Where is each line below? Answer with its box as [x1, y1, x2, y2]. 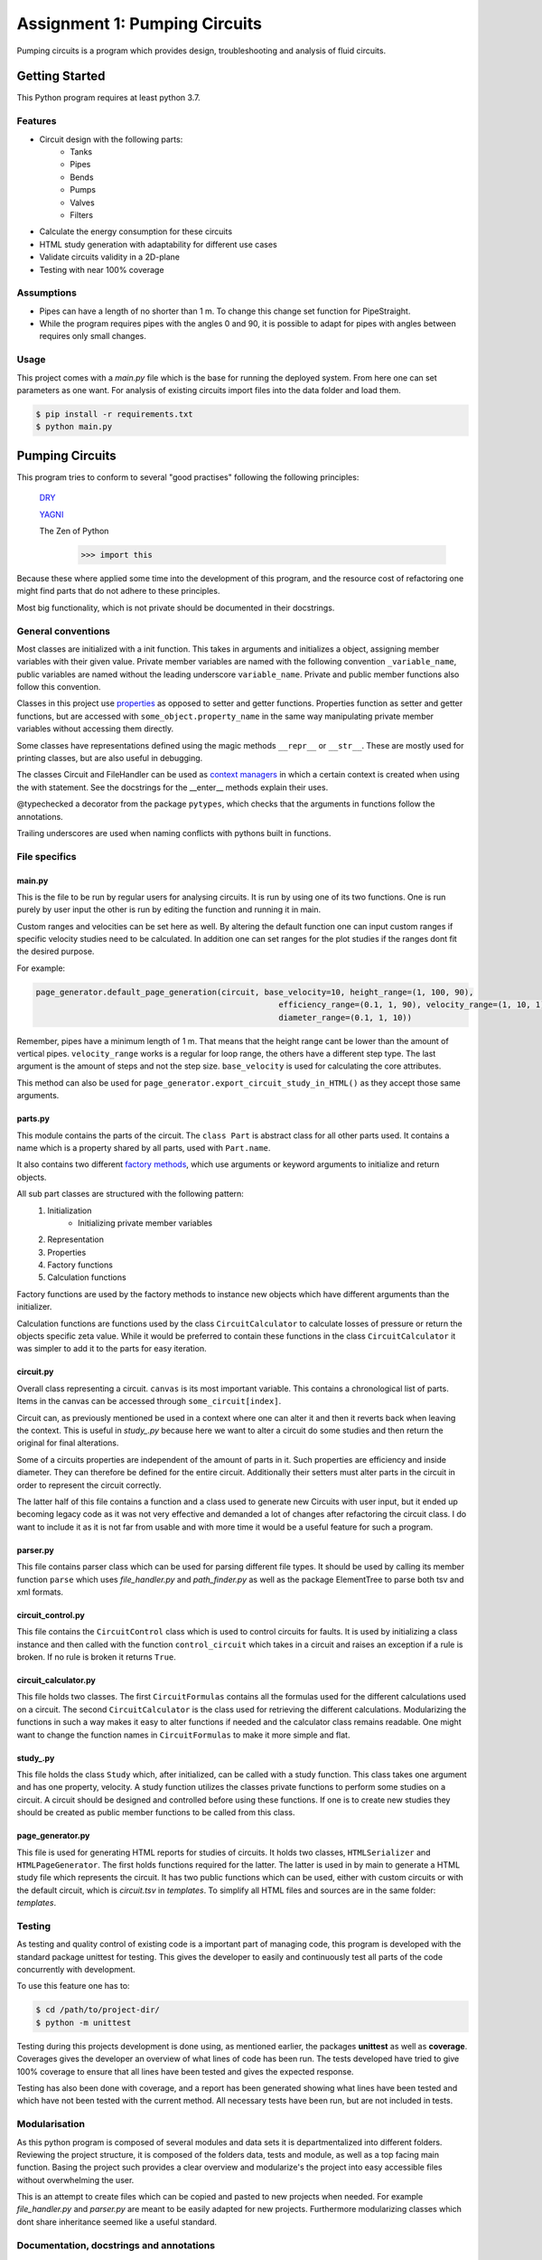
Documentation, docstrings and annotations [16, 2238, 216, 2251]
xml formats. [16, 1587, 63, 1597]
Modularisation [16, 2118, 86, 2131]
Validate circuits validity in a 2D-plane [39, 251, 181, 262]
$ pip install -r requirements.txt [35, 409, 193, 419]
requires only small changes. [39, 331, 146, 342]
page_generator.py [16, 1831, 90, 1841]
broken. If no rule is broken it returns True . [16, 1652, 176, 1662]
